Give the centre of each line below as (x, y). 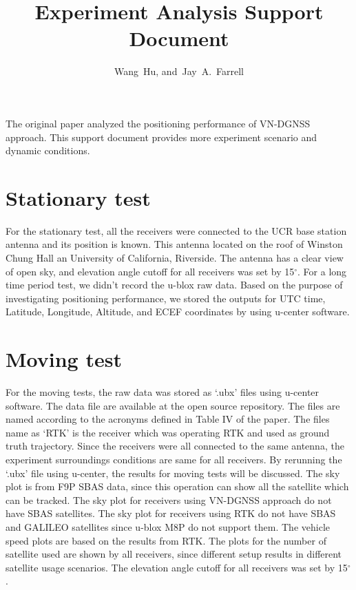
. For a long (322, 271)
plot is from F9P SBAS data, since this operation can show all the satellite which (177, 486)
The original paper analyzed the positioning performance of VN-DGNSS (158, 123)
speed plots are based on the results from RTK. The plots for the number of (166, 540)
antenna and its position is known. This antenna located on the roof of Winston (174, 244)
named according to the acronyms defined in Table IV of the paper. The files (168, 419)
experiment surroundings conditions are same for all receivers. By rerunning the (174, 460)
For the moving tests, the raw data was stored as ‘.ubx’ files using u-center (163, 392)
